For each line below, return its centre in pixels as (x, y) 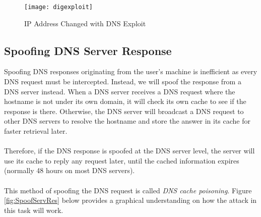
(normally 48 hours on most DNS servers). (70, 170)
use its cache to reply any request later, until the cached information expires (122, 160)
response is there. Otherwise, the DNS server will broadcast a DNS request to (124, 111)
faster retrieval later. (36, 131)
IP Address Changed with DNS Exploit (85, 23)
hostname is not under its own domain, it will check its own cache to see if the (125, 101)
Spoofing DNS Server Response (88, 50)
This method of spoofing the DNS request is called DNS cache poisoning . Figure (128, 190)
